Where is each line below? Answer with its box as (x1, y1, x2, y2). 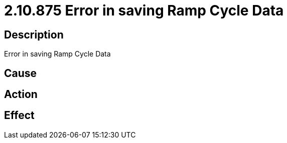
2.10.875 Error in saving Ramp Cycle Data (4, 2, 284, 19)
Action (4, 88, 38, 101)
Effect (4, 109, 35, 122)
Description (4, 28, 64, 41)
